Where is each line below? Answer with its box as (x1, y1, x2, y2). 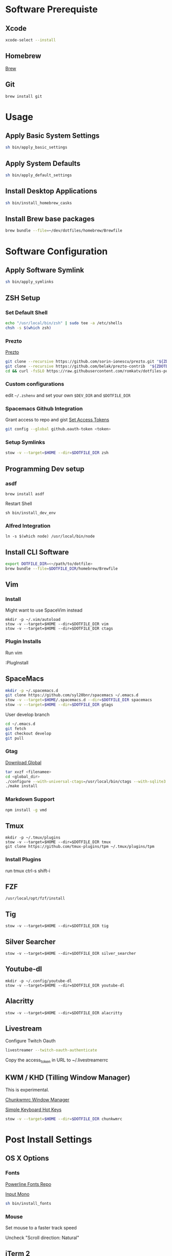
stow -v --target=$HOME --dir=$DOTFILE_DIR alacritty (5, 1010, 123, 1015)
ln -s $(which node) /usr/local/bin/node (5, 534, 95, 539)
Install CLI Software (5, 548, 69, 556)
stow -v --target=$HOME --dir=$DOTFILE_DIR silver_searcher (5, 951, 137, 956)
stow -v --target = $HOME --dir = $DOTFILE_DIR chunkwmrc (5, 1116, 123, 1121)
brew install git (5, 94, 42, 99)
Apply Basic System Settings (5, 131, 100, 140)
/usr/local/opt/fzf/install (5, 896, 66, 901)
